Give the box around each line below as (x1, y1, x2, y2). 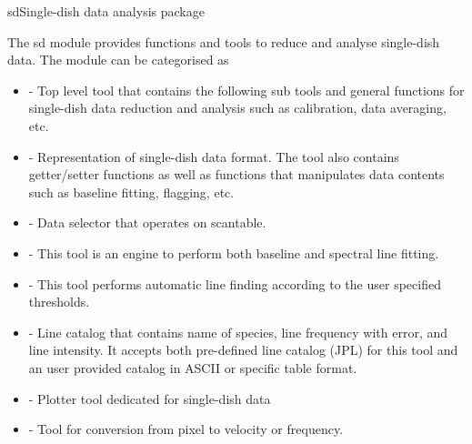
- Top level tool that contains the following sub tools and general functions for (28, 80, 465, 99)
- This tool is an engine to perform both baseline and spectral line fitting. (28, 243, 439, 262)
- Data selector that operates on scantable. (28, 213, 266, 232)
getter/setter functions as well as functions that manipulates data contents (28, 165, 445, 184)
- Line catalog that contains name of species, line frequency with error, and (28, 322, 448, 341)
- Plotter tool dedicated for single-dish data (28, 388, 271, 408)
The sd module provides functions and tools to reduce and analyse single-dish (7, 32, 440, 51)
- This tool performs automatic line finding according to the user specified (28, 274, 441, 293)
